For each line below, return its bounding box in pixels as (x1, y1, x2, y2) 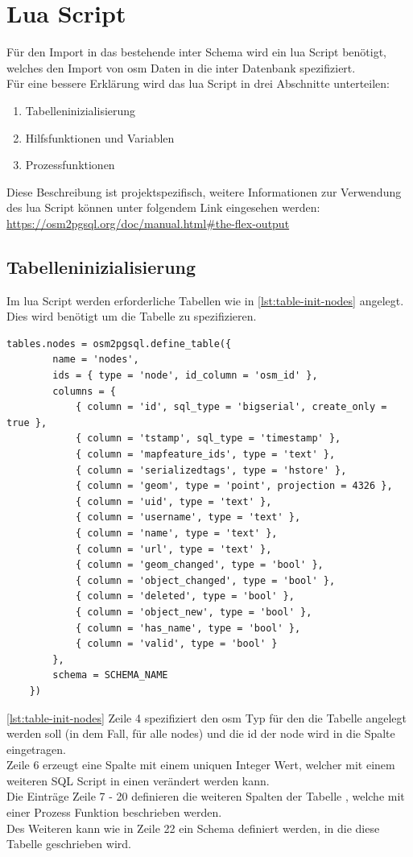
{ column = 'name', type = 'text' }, (75, 527, 278, 539)
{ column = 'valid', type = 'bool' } (75, 638, 278, 650)
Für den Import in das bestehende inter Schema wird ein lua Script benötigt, (6, 43, 387, 60)
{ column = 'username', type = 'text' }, (75, 511, 301, 524)
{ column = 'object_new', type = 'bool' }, (75, 606, 312, 618)
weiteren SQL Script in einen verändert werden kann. (6, 772, 270, 789)
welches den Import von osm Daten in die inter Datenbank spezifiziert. (6, 59, 356, 76)
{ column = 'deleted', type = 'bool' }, (75, 590, 295, 602)
